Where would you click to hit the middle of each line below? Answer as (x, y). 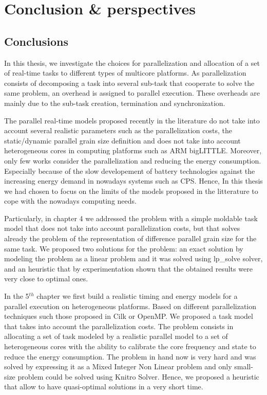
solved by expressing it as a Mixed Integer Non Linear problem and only (118, 366)
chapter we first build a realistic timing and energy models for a (137, 296)
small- (244, 366)
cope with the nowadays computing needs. (70, 201)
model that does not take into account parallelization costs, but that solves (122, 228)
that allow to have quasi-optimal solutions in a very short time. (104, 387)
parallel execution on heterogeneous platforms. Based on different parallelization (130, 306)
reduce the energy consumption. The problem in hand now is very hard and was (130, 356)
